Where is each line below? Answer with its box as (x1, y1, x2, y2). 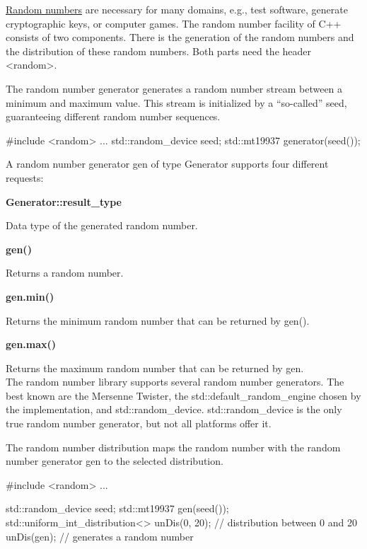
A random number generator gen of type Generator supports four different (6, 156, 329, 171)
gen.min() (6, 289, 54, 304)
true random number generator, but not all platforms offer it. (6, 416, 272, 431)
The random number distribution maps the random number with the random (6, 439, 341, 454)
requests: (6, 170, 44, 185)
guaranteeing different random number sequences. (6, 109, 221, 124)
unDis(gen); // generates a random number (6, 528, 194, 543)
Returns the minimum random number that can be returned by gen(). (6, 313, 310, 328)
